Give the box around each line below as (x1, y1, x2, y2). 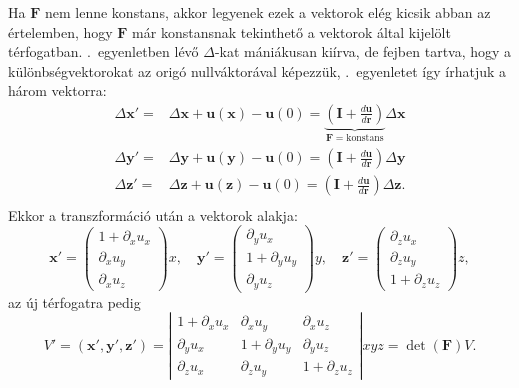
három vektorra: (8, 80, 107, 101)
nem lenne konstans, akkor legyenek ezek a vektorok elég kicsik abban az (44, 2, 491, 22)
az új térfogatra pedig (8, 291, 141, 312)
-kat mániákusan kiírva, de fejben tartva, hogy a (214, 41, 512, 62)
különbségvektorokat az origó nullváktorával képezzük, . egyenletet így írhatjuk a (8, 60, 507, 81)
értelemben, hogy (8, 21, 113, 42)
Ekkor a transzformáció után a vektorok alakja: (8, 204, 298, 225)
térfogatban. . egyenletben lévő (8, 41, 199, 62)
